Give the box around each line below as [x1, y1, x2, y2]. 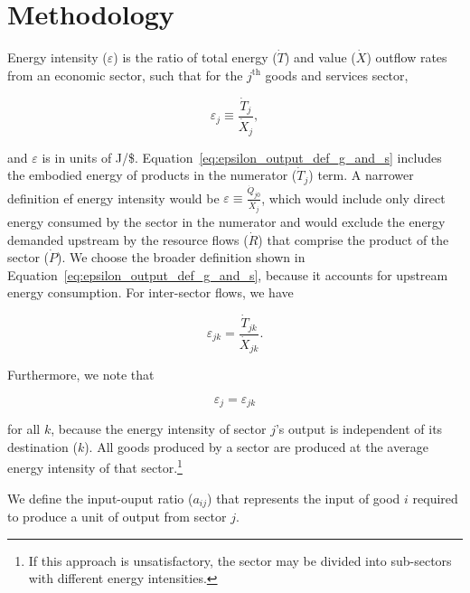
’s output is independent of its [275, 419, 443, 438]
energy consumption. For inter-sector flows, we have [7, 283, 294, 302]
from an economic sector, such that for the [7, 65, 243, 84]
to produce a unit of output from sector [7, 507, 227, 526]
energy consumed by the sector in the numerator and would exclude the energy [7, 212, 446, 231]
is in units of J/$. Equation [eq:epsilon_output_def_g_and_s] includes [42, 147, 442, 166]
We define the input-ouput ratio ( [7, 488, 193, 507]
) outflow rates [366, 48, 447, 67]
